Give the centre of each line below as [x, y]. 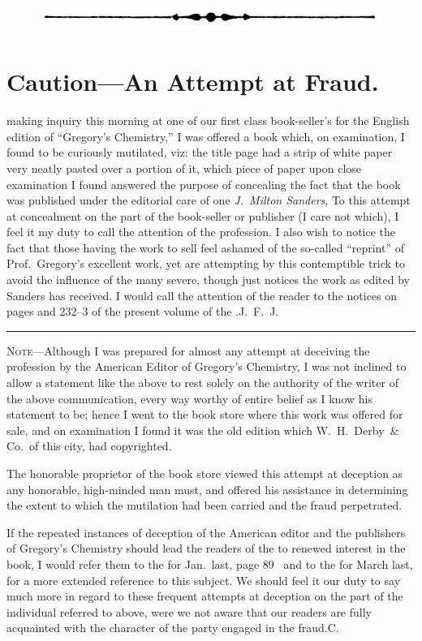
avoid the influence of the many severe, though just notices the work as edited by [208, 280]
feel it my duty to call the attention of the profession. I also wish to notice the [201, 232]
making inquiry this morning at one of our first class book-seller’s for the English [208, 120]
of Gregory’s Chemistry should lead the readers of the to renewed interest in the [206, 548]
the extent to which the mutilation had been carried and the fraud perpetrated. [205, 505]
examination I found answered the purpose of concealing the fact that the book [204, 184]
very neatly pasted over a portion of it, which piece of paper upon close [184, 168]
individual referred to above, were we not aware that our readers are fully [189, 611]
